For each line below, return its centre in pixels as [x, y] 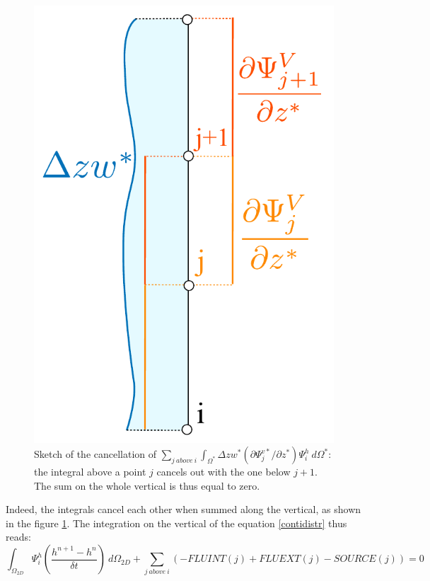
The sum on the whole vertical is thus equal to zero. [147, 485]
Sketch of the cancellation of [95, 454]
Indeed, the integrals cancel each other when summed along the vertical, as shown [184, 509]
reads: [18, 537]
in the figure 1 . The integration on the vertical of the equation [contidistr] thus [176, 523]
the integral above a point [90, 472]
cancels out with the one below [223, 472]
